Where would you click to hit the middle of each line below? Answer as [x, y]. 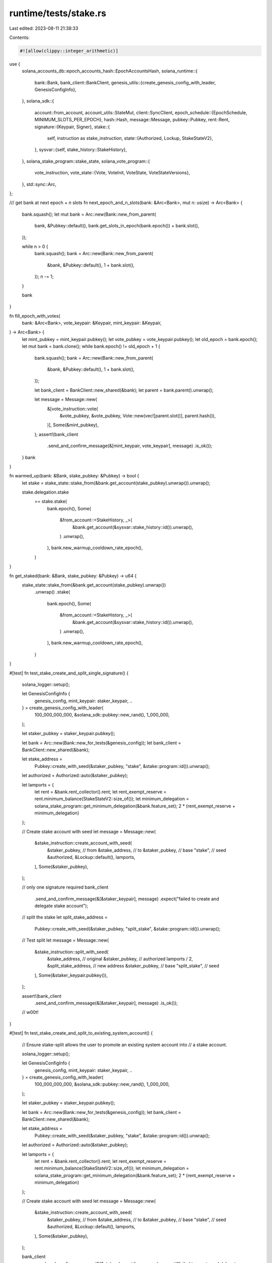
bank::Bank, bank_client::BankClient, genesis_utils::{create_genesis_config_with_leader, [125, 82]
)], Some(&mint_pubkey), [73, 425]
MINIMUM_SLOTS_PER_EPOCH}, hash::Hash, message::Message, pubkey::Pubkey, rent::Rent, [132, 120]
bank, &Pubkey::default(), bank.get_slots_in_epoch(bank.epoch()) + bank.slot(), [117, 226]
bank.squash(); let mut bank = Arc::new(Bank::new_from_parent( [89, 214]
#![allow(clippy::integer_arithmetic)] [69, 51]
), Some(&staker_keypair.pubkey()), [71, 975]
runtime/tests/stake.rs [58, 13]
